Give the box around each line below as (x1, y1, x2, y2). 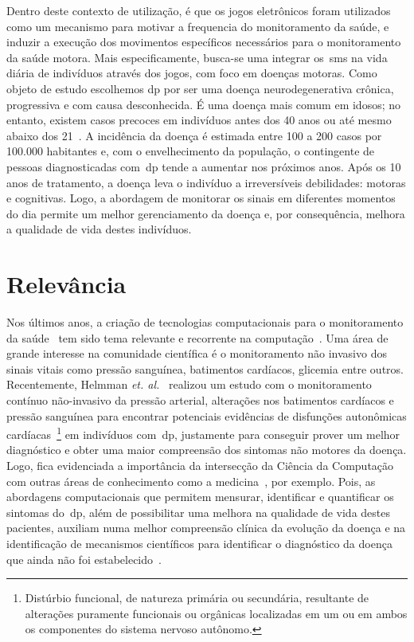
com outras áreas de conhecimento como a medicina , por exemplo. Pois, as (6, 472, 376, 489)
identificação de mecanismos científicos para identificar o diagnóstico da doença (6, 535, 393, 551)
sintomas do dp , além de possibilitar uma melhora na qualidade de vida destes (6, 503, 391, 520)
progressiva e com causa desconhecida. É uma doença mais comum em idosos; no (6, 96, 400, 112)
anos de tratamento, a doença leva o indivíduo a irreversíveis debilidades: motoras (6, 174, 406, 190)
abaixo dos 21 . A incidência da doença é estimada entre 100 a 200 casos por (6, 127, 382, 143)
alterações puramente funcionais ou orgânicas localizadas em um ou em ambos (25, 605, 408, 621)
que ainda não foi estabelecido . (6, 550, 162, 567)
